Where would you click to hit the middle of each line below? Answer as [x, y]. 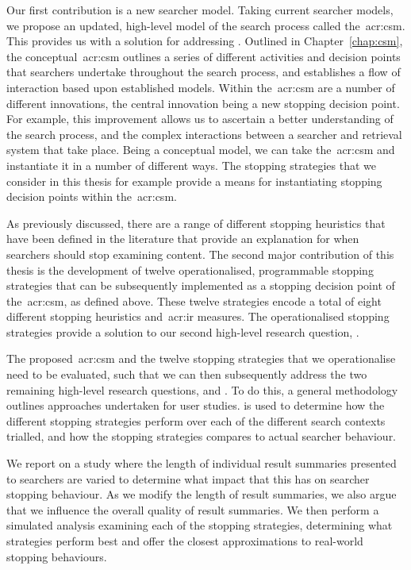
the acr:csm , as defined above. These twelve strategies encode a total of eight [194, 300]
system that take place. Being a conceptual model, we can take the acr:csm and [201, 150]
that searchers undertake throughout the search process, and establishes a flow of [204, 72]
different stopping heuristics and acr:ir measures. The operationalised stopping [198, 316]
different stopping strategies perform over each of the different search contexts [196, 420]
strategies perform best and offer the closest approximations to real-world [185, 541]
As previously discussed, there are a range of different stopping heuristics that [196, 223]
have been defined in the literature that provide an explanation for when [183, 239]
